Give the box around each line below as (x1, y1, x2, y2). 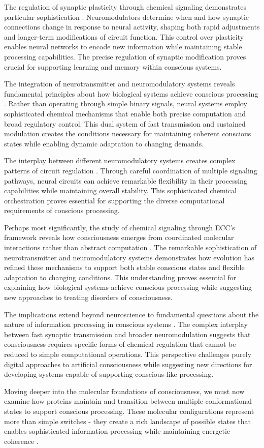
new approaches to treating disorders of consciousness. (4, 292, 173, 303)
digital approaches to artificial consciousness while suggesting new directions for (4, 359, 252, 369)
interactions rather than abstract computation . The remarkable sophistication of (4, 242, 257, 253)
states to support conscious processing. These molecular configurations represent (4, 405, 254, 416)
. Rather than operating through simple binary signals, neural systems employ (4, 98, 247, 109)
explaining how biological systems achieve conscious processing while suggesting (4, 282, 252, 292)
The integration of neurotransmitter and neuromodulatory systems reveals (4, 78, 235, 89)
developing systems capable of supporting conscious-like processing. (4, 369, 214, 379)
